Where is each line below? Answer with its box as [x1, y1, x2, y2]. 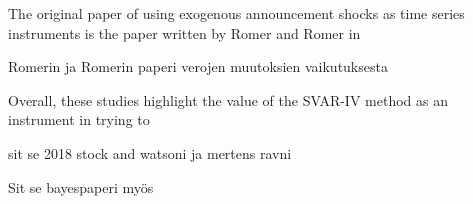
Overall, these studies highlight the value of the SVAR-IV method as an [8, 89, 448, 110]
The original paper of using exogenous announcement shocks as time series [8, 3, 465, 23]
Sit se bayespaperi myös [8, 176, 154, 197]
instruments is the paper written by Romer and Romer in [8, 22, 361, 43]
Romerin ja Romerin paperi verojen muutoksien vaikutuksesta [8, 56, 388, 77]
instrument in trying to [8, 109, 150, 130]
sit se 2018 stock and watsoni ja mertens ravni [8, 142, 292, 163]
